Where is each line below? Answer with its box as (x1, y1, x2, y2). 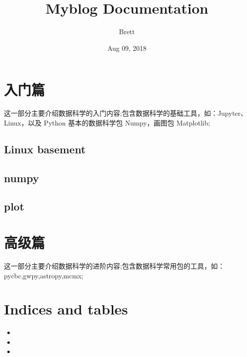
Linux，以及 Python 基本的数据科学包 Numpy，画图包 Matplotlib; (4, 117, 210, 127)
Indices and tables (4, 299, 128, 319)
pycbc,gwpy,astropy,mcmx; (4, 270, 83, 280)
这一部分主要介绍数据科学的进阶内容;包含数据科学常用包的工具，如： (4, 260, 225, 271)
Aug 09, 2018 (107, 42, 147, 53)
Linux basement (4, 141, 86, 156)
